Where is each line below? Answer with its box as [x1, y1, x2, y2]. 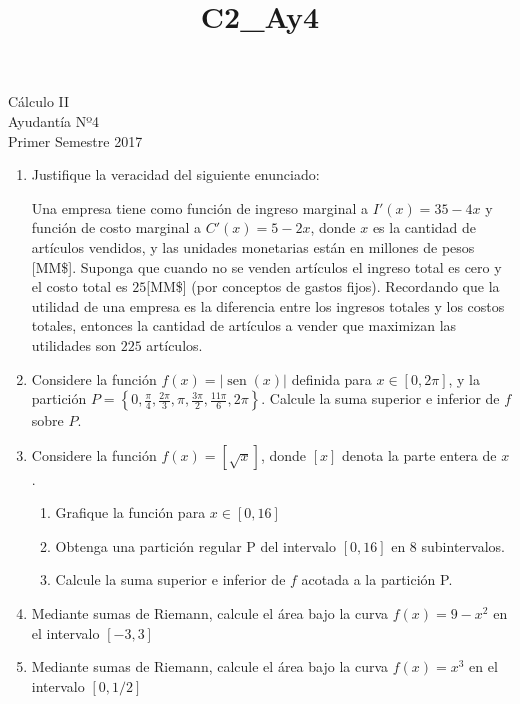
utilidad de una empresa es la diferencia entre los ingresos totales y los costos [31, 295, 505, 316]
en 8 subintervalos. [391, 535, 505, 556]
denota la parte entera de [342, 444, 497, 465]
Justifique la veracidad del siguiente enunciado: [31, 164, 320, 185]
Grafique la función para [55, 502, 206, 523]
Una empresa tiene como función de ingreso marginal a [31, 197, 369, 218]
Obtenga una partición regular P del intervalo [55, 535, 336, 556]
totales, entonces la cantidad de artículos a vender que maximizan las [31, 315, 457, 336]
